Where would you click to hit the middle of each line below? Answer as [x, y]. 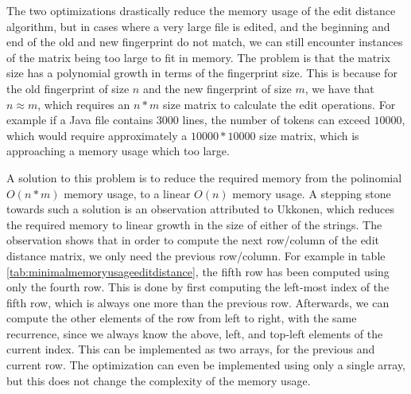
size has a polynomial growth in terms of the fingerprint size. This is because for [202, 73]
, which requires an [84, 104]
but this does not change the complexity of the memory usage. [159, 380]
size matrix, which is [309, 135]
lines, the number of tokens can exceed [276, 120]
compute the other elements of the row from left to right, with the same [182, 318]
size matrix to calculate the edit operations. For [279, 104]
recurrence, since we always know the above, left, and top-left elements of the [195, 333]
